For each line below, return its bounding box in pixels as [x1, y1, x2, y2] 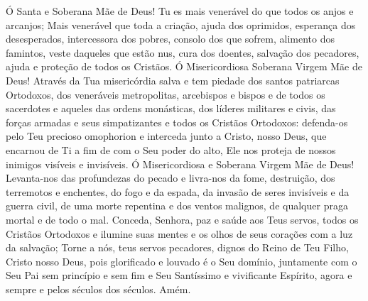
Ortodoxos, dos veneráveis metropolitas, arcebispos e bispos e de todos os [6, 87, 325, 102]
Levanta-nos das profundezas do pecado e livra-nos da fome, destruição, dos [6, 170, 335, 185]
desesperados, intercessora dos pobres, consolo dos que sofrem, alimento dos [6, 31, 335, 46]
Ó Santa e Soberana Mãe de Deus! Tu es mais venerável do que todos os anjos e [6, 4, 354, 18]
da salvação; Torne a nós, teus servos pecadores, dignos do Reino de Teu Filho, [6, 240, 349, 255]
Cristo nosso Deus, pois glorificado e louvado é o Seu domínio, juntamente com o [6, 253, 357, 268]
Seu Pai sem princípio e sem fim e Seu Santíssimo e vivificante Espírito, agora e [6, 268, 352, 283]
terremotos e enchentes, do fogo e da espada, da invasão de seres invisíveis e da [6, 184, 350, 199]
